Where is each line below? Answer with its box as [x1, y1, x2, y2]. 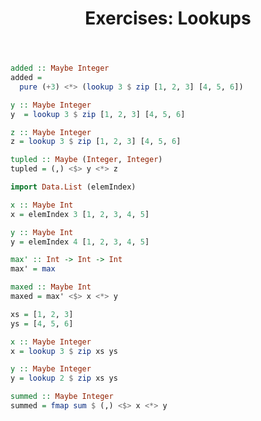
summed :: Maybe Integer [10, 392, 114, 402]
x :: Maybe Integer [10, 337, 92, 347]
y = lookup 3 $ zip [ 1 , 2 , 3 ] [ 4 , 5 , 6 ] [10, 109, 186, 119]
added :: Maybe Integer [10, 63, 110, 74]
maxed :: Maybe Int [10, 282, 92, 292]
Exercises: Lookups [84, 7, 252, 30]
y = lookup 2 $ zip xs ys [10, 373, 118, 384]
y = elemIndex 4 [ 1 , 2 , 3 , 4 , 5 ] [10, 237, 150, 247]
